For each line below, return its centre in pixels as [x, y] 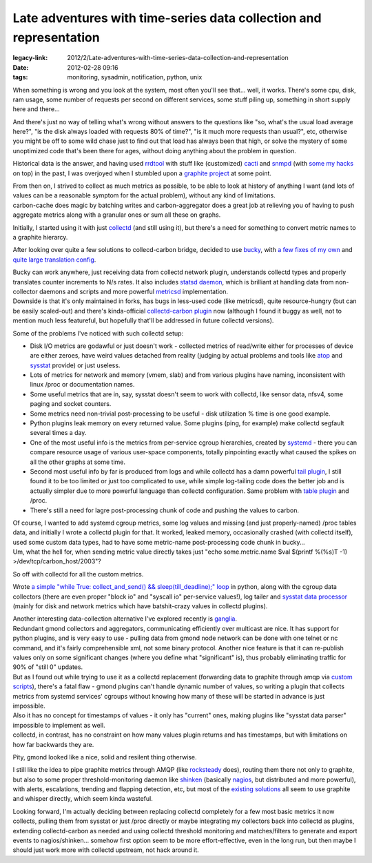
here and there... [36, 109]
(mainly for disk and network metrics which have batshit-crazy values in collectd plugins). [140, 606]
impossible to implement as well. [59, 725]
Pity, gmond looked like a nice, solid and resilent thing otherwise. [105, 757]
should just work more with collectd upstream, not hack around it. [106, 850]
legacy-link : [30, 58]
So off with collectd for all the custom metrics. [78, 574]
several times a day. [58, 433]
